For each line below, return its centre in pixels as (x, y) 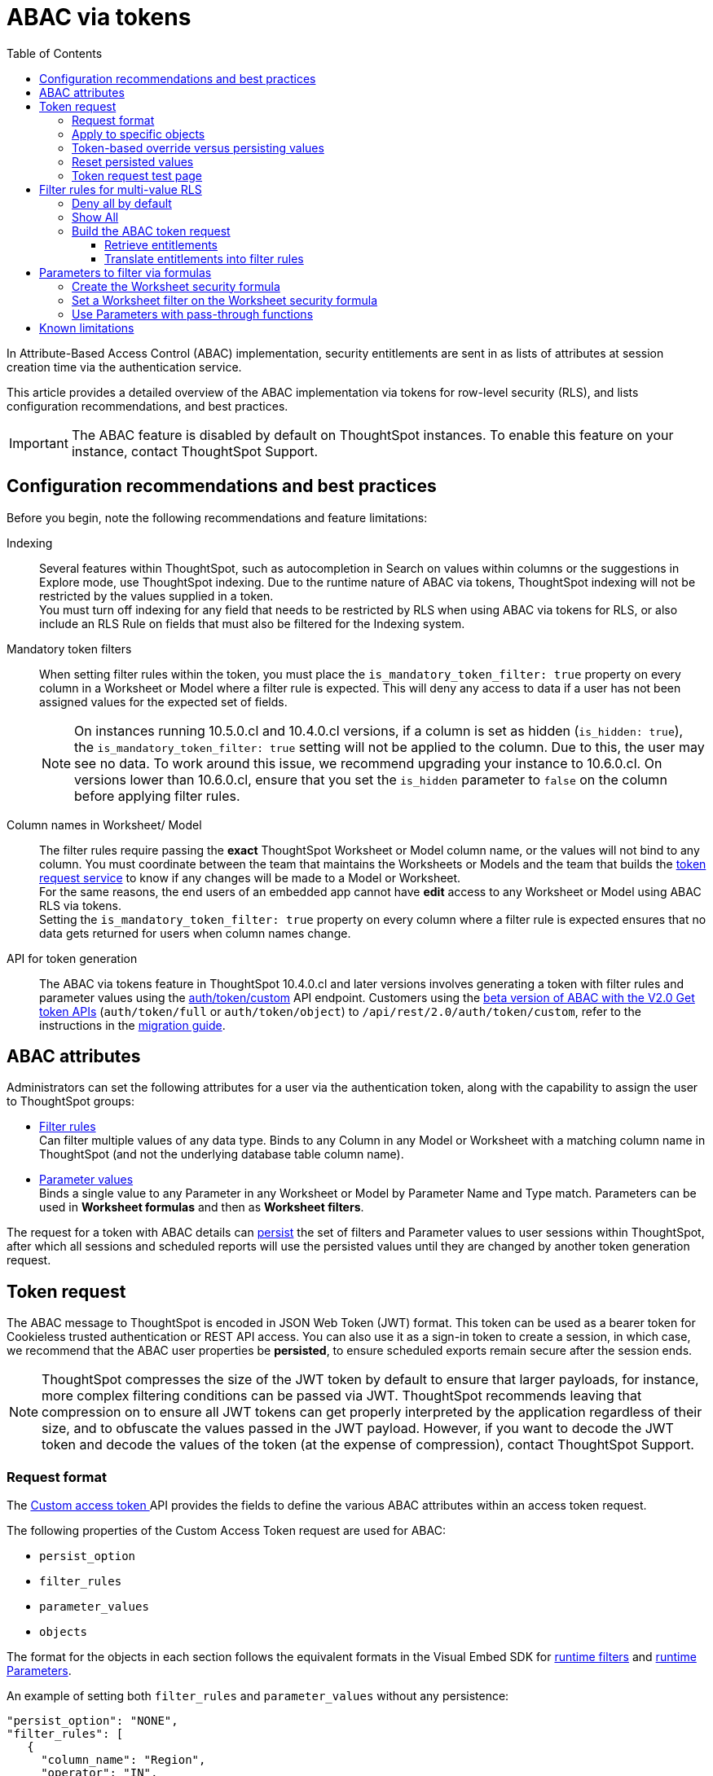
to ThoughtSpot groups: (70, 1101)
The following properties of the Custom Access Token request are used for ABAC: (226, 1531)
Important (39, 443)
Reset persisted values (133, 161)
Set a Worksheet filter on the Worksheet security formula (225, 300)
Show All (95, 217)
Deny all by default (122, 203)
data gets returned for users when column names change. (195, 933)
